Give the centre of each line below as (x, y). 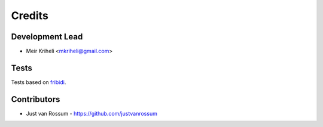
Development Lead (47, 37)
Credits (30, 16)
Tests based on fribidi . (39, 82)
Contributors (36, 99)
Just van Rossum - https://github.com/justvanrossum (92, 113)
